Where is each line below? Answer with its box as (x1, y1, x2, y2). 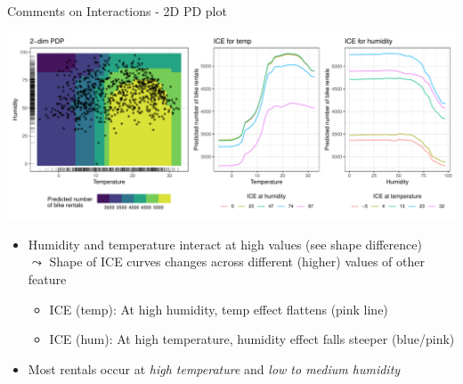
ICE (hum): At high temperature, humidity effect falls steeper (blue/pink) (49, 330, 455, 348)
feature (28, 270, 67, 289)
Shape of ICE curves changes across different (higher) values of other (49, 252, 425, 271)
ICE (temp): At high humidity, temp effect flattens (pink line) (49, 299, 388, 318)
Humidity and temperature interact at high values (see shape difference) (28, 234, 422, 253)
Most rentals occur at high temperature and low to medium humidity (28, 359, 401, 378)
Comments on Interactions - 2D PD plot (7, 2, 227, 20)
